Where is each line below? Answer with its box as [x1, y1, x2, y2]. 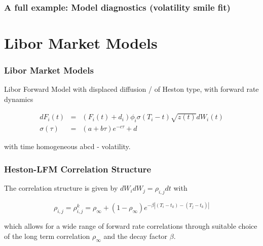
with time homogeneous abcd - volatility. [4, 141, 131, 152]
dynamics [4, 94, 33, 104]
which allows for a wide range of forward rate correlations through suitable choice [4, 221, 257, 231]
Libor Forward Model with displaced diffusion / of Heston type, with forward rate [4, 84, 259, 94]
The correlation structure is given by [4, 183, 118, 193]
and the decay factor [103, 230, 168, 241]
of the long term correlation [4, 230, 90, 241]
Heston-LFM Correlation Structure [4, 162, 152, 175]
